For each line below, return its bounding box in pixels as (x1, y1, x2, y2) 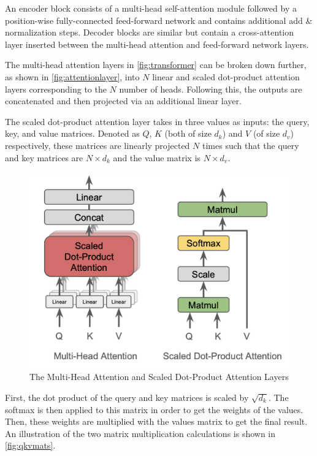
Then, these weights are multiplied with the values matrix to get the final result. (5, 415, 308, 428)
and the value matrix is (113, 151, 201, 164)
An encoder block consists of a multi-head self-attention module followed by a (5, 2, 297, 14)
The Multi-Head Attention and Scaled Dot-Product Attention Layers (29, 370, 289, 383)
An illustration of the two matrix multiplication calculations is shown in (5, 427, 276, 439)
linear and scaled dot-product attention (152, 70, 300, 83)
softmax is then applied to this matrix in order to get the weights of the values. (5, 403, 304, 416)
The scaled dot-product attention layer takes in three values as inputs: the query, (5, 115, 310, 127)
